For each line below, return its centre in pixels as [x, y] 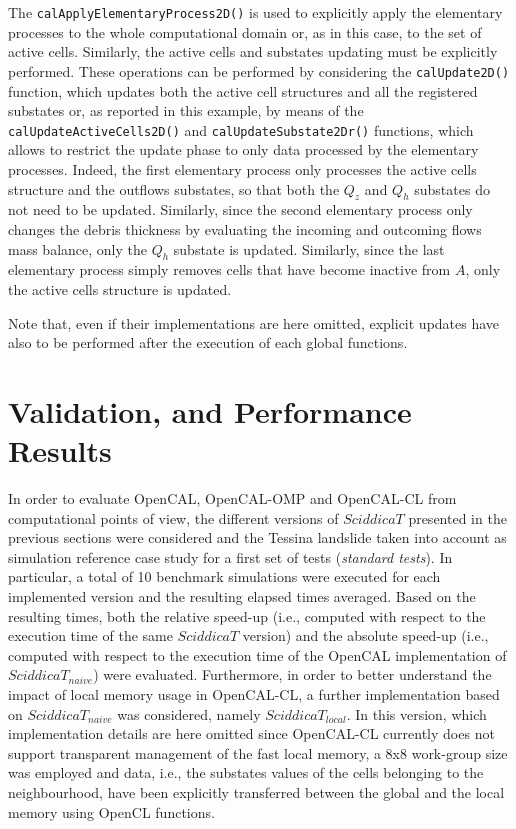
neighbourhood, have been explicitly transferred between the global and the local [256, 791]
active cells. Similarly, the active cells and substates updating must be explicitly [253, 51]
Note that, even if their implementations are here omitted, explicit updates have [254, 322]
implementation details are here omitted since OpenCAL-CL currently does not [251, 733]
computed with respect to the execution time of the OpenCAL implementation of [257, 654]
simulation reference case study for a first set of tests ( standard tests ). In [230, 556]
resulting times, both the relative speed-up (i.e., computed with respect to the [247, 615]
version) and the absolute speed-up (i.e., [365, 635]
